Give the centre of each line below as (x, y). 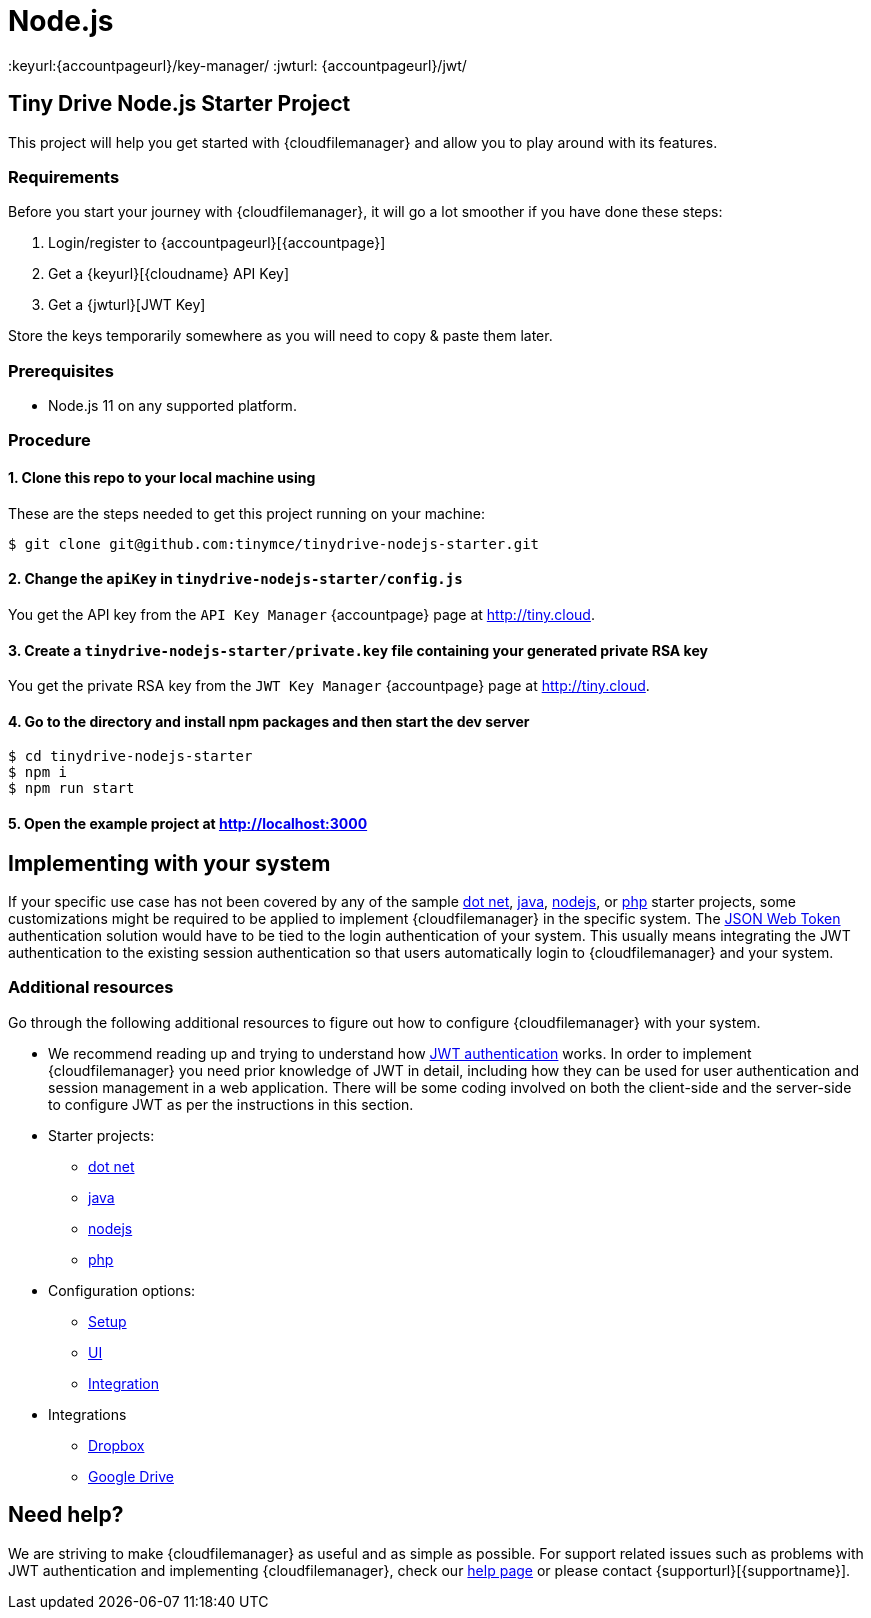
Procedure (49, 440)
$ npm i (38, 772)
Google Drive (131, 1476)
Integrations (87, 1414)
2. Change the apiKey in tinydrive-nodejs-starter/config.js (235, 579)
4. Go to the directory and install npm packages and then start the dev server (269, 721)
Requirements (64, 176)
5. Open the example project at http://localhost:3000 (188, 823)
